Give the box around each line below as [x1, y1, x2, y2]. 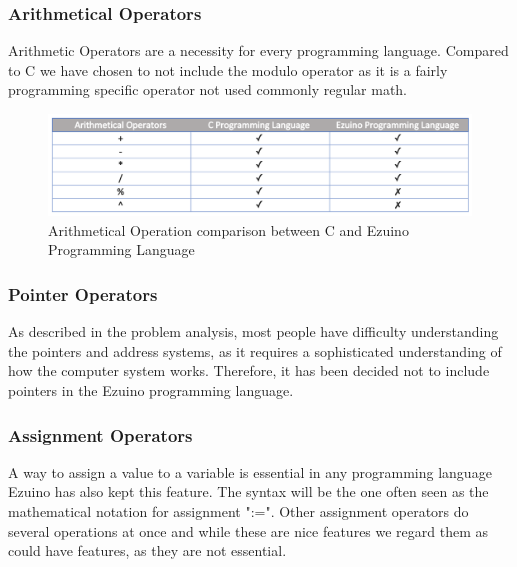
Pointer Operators [8, 281, 158, 306]
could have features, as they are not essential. [8, 540, 287, 561]
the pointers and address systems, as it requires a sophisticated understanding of [8, 340, 502, 361]
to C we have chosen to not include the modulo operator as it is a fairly [8, 59, 448, 80]
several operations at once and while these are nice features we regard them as [8, 520, 489, 541]
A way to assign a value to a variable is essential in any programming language [8, 461, 492, 482]
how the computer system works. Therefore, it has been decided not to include [8, 360, 490, 381]
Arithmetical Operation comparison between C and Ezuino [48, 219, 409, 240]
